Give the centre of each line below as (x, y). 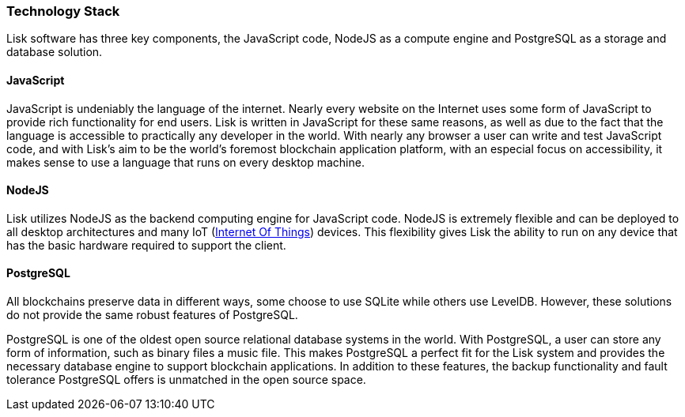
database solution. (55, 52)
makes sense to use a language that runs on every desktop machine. (185, 162)
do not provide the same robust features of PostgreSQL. (152, 315)
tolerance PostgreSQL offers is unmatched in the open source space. (186, 380)
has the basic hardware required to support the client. (146, 245)
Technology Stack (63, 11)
